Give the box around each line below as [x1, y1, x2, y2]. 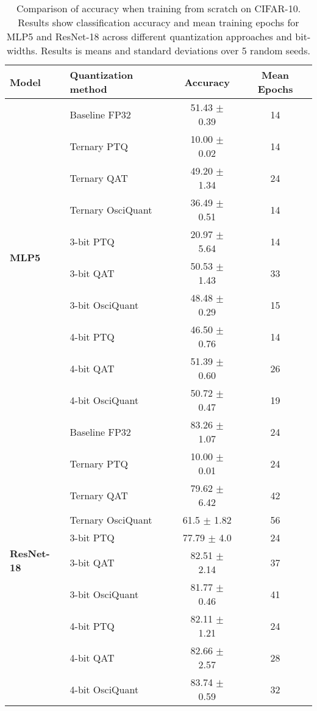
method [69, 82, 107, 96]
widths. [6, 43, 38, 57]
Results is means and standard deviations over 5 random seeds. [41, 43, 311, 57]
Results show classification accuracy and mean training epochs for [18, 15, 299, 29]
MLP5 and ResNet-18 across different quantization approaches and [6, 29, 293, 43]
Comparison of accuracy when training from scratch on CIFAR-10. [16, 1, 301, 15]
